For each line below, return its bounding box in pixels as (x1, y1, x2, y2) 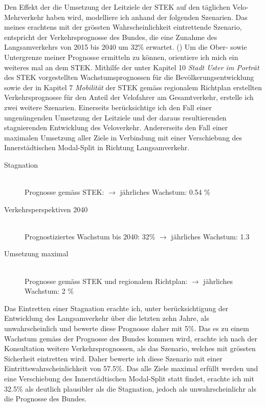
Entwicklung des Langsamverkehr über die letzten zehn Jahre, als (4, 313, 209, 323)
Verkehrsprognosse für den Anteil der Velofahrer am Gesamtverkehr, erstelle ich (4, 92, 254, 103)
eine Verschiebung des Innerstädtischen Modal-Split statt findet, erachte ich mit (4, 373, 254, 383)
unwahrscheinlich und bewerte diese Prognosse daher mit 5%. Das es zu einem (4, 323, 249, 334)
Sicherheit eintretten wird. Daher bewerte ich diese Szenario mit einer (4, 353, 223, 363)
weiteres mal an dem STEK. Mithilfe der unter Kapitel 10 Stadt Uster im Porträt (4, 62, 259, 72)
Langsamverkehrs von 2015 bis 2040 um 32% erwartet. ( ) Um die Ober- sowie (4, 42, 247, 52)
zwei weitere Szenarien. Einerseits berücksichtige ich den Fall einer (4, 101, 212, 112)
